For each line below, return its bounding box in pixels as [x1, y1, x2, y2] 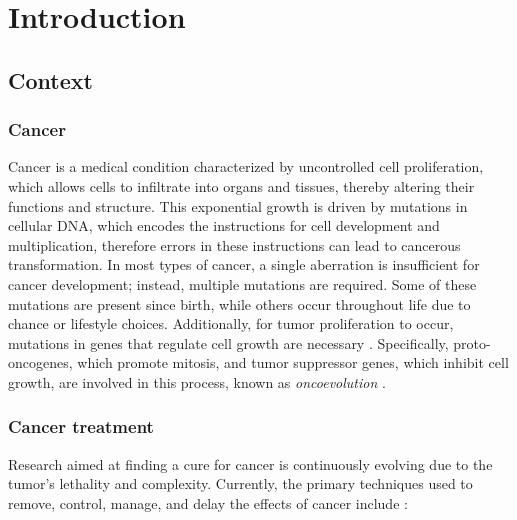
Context [8, 64, 93, 95]
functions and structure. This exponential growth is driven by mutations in [8, 195, 468, 216]
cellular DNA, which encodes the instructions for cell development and [8, 215, 440, 236]
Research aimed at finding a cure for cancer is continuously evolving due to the [8, 453, 493, 474]
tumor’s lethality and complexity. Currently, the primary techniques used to [8, 473, 473, 494]
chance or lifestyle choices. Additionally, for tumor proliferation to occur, [8, 313, 454, 334]
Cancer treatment [8, 414, 154, 439]
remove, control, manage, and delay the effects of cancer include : [8, 492, 408, 513]
